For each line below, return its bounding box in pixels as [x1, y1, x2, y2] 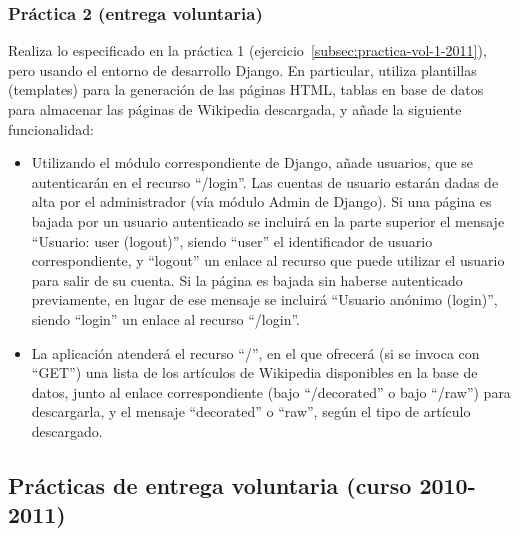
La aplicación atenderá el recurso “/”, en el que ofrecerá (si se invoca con [31, 342, 480, 363]
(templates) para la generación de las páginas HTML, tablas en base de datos [8, 79, 484, 100]
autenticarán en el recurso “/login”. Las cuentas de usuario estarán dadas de [31, 171, 499, 192]
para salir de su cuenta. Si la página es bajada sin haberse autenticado [31, 269, 463, 290]
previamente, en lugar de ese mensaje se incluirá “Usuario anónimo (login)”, [31, 289, 498, 310]
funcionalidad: [8, 118, 94, 139]
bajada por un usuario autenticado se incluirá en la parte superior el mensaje [31, 210, 505, 231]
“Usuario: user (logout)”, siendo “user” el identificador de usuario [31, 230, 433, 251]
